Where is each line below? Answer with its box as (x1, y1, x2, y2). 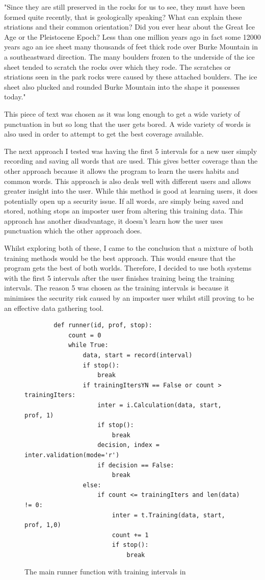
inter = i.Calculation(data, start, (97, 401, 222, 409)
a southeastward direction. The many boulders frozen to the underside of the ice (4, 51, 255, 62)
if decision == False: (97, 461, 174, 469)
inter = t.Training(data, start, (112, 511, 225, 519)
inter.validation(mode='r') (24, 451, 120, 459)
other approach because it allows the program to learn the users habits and (4, 165, 239, 176)
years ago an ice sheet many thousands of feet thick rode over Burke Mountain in (4, 41, 258, 52)
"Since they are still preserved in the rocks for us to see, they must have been (4, 2, 245, 12)
